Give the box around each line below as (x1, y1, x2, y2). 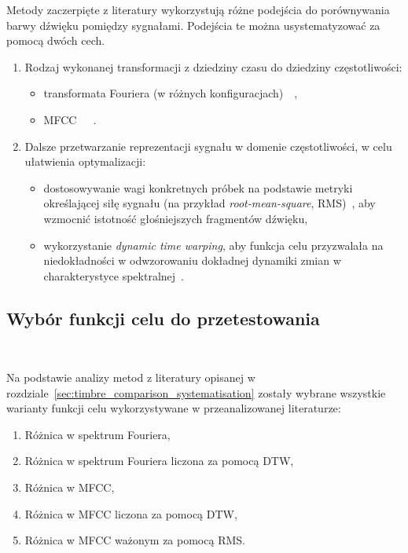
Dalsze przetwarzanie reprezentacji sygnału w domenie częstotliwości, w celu (24, 137, 392, 154)
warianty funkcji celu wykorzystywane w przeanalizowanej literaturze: (6, 400, 341, 416)
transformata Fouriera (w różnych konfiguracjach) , (43, 85, 298, 101)
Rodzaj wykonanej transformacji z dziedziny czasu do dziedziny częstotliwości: (24, 58, 402, 75)
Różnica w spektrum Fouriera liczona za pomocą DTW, (24, 452, 294, 469)
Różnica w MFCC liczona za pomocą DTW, (24, 505, 237, 522)
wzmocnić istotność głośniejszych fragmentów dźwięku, (43, 210, 308, 226)
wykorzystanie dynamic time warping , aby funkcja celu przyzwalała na (43, 236, 384, 253)
